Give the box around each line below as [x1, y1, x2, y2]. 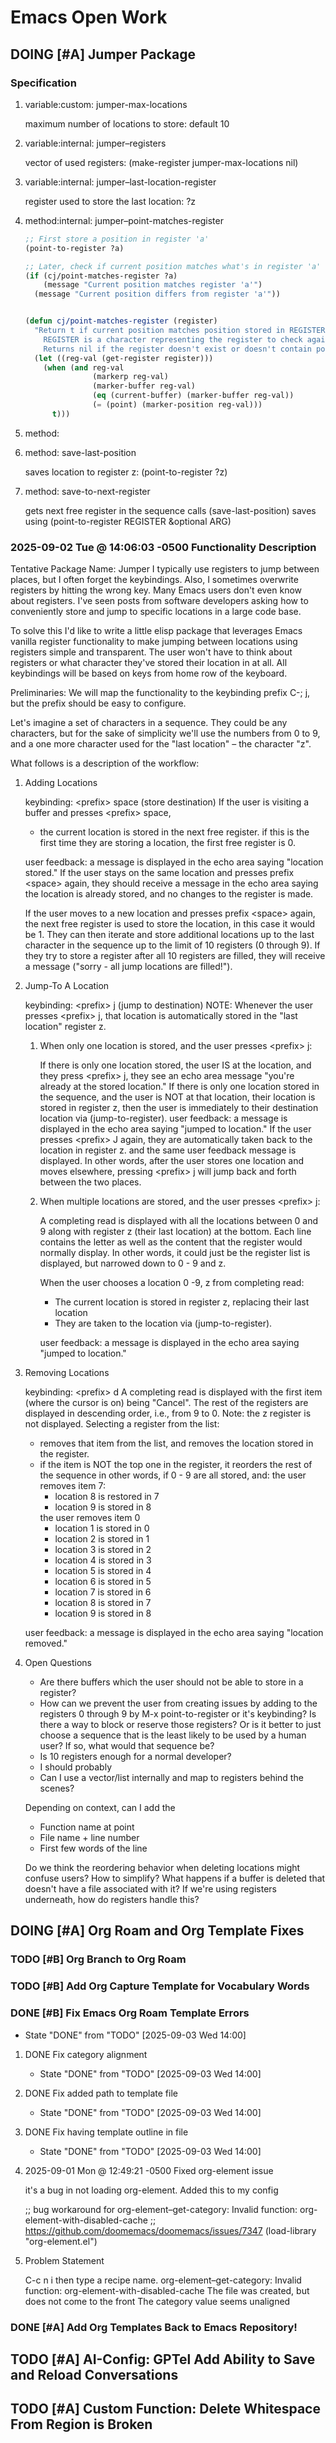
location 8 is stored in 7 [54, 1597, 152, 1609]
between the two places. [39, 1176, 142, 1188]
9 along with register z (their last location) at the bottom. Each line [39, 1226, 312, 1238]
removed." [24, 1637, 68, 1650]
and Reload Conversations [10, 2366, 179, 2383]
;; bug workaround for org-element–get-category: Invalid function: [24, 2203, 298, 2215]
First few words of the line [39, 1842, 148, 1855]
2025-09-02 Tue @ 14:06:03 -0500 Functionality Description [10, 540, 317, 554]
